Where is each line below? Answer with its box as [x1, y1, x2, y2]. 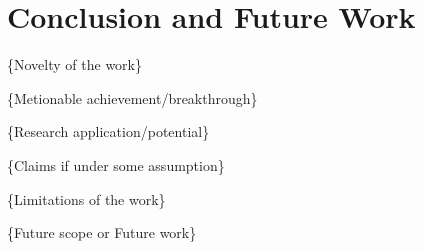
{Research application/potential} [7, 121, 210, 142]
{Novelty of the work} [7, 54, 142, 75]
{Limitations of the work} [7, 188, 166, 209]
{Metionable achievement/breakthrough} [7, 87, 258, 108]
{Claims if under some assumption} [7, 154, 225, 175]
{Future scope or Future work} [7, 222, 197, 243]
